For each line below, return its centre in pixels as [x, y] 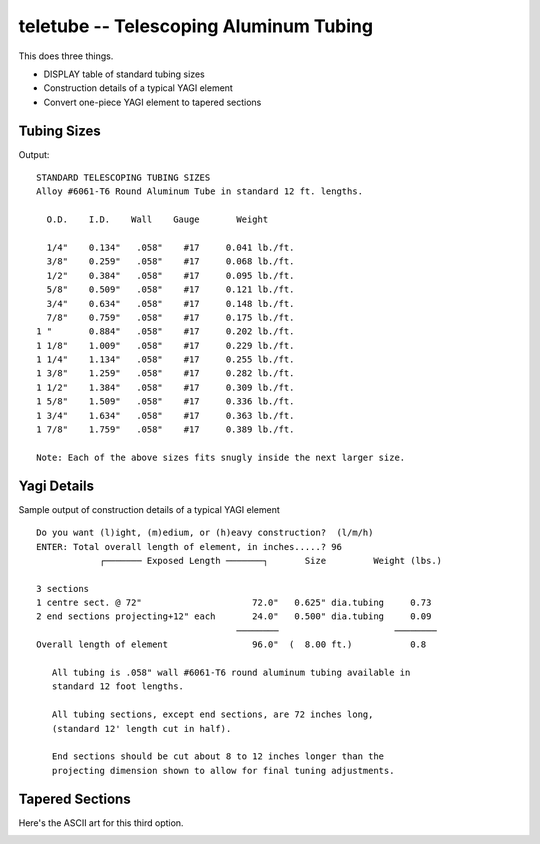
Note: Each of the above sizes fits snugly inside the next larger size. [221, 457]
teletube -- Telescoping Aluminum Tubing [196, 26]
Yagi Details [56, 485]
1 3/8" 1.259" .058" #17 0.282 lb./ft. [165, 373]
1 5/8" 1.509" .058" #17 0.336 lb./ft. [165, 401]
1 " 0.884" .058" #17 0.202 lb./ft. [165, 331]
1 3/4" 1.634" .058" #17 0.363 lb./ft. [165, 415]
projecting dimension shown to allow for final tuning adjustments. [223, 770]
